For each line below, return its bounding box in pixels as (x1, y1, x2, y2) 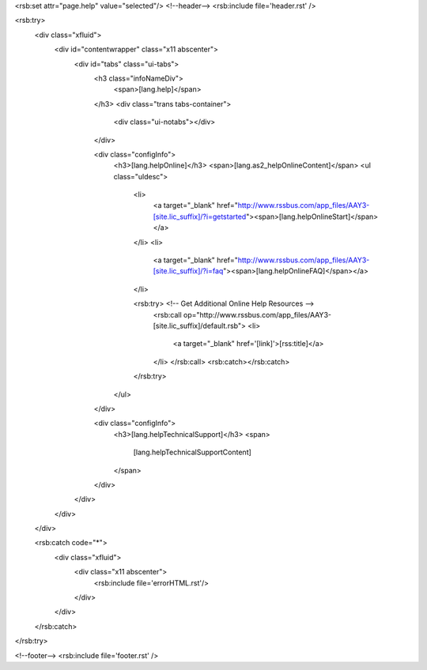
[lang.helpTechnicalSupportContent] (133, 447, 252, 457)
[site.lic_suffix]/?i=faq (153, 266, 224, 276)
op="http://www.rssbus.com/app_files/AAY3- (183, 310, 332, 319)
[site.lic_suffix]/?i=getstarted (153, 212, 247, 221)
